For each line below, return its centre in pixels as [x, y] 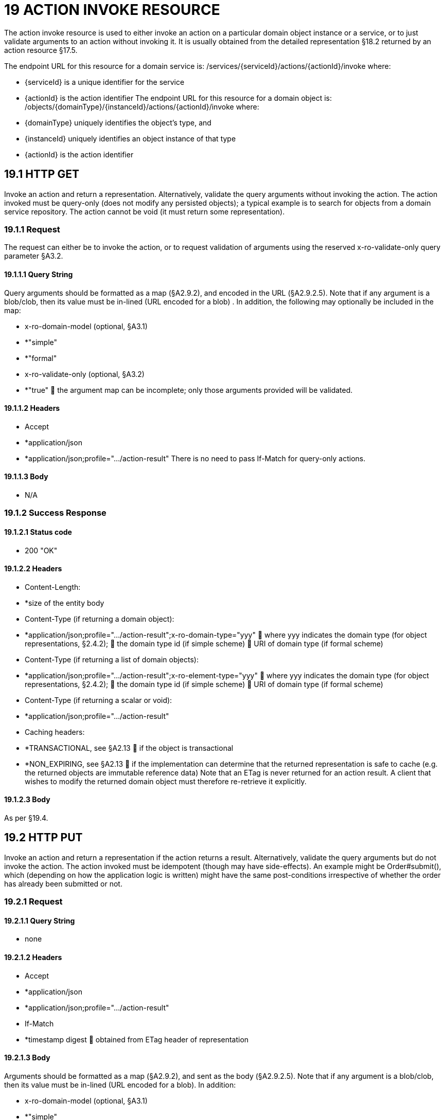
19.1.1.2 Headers [32, 408]
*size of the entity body [65, 603]
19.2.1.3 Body [27, 1058]
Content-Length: [53, 587]
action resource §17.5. [41, 50]
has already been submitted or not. [63, 883]
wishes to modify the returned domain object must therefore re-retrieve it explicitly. [166, 781]
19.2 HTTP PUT [43, 838]
